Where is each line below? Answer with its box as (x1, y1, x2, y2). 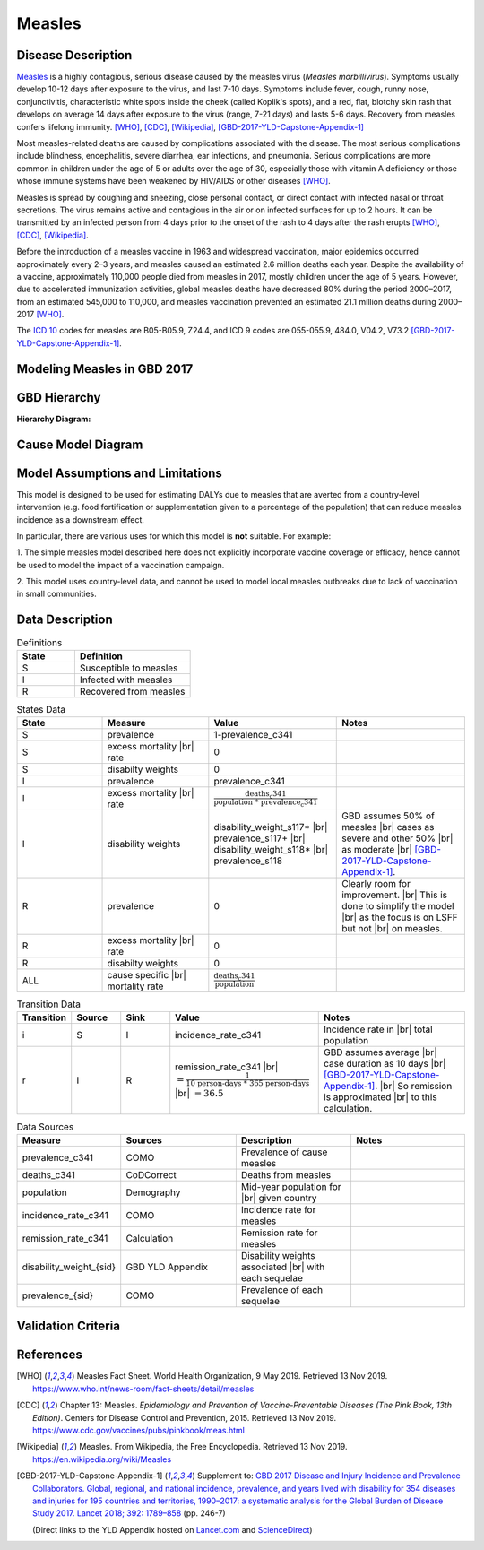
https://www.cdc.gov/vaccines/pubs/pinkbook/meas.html (32, 1424, 246, 1435)
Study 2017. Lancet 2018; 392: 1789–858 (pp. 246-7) (32, 1508, 226, 1519)
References (16, 1347, 82, 1363)
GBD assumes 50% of (341, 810, 435, 822)
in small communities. (16, 588, 98, 600)
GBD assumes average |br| (324, 1046, 438, 1059)
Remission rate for (240, 1226, 318, 1239)
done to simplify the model (341, 900, 454, 913)
